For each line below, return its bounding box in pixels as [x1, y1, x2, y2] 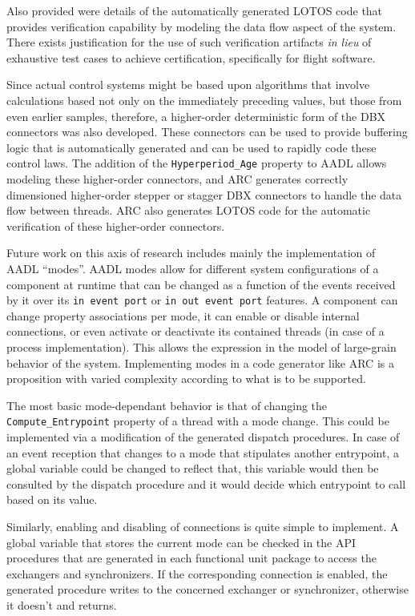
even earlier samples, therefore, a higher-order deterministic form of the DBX [6, 107, 386, 124]
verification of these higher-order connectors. [6, 217, 225, 234]
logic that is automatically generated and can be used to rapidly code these [6, 139, 377, 155]
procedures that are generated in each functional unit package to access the [6, 550, 377, 566]
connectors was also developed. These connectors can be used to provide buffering [6, 123, 408, 140]
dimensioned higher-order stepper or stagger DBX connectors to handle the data [6, 186, 402, 203]
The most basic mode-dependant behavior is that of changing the [6, 397, 328, 413]
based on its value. [6, 491, 98, 508]
